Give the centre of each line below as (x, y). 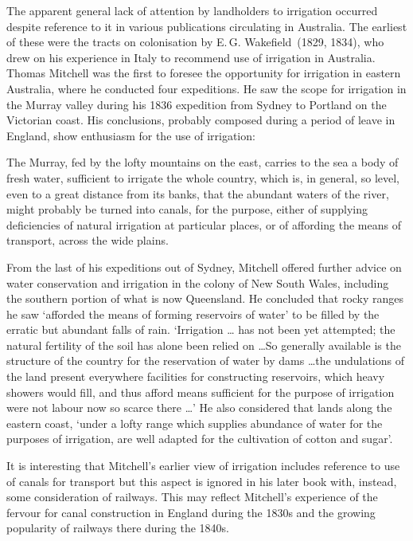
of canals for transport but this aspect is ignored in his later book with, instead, (202, 481)
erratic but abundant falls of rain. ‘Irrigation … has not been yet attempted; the (201, 329)
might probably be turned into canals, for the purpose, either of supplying (187, 209)
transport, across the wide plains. (88, 240)
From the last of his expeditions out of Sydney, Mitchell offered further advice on (204, 267)
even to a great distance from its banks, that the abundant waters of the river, (198, 193)
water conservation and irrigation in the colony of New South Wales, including (198, 282)
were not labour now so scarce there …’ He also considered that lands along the (199, 408)
